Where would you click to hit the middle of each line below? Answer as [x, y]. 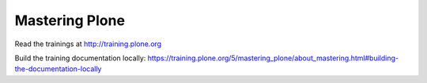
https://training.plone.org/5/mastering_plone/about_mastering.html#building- [273, 58]
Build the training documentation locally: [80, 58]
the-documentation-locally [58, 69]
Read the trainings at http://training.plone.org [88, 44]
